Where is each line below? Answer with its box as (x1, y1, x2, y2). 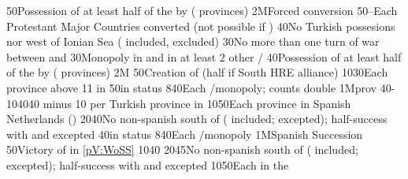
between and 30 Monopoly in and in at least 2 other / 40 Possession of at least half (6, 48, 402, 65)
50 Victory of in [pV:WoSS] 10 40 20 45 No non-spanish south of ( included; (6, 141, 358, 158)
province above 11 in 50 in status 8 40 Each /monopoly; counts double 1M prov (6, 79, 376, 95)
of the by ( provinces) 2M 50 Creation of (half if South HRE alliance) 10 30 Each (6, 64, 388, 80)
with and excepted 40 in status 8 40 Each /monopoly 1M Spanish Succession (6, 125, 363, 142)
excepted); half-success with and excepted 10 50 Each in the (6, 156, 289, 173)
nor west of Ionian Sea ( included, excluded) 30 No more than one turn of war (6, 33, 380, 50)
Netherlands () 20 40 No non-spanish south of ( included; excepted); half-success (6, 110, 388, 127)
